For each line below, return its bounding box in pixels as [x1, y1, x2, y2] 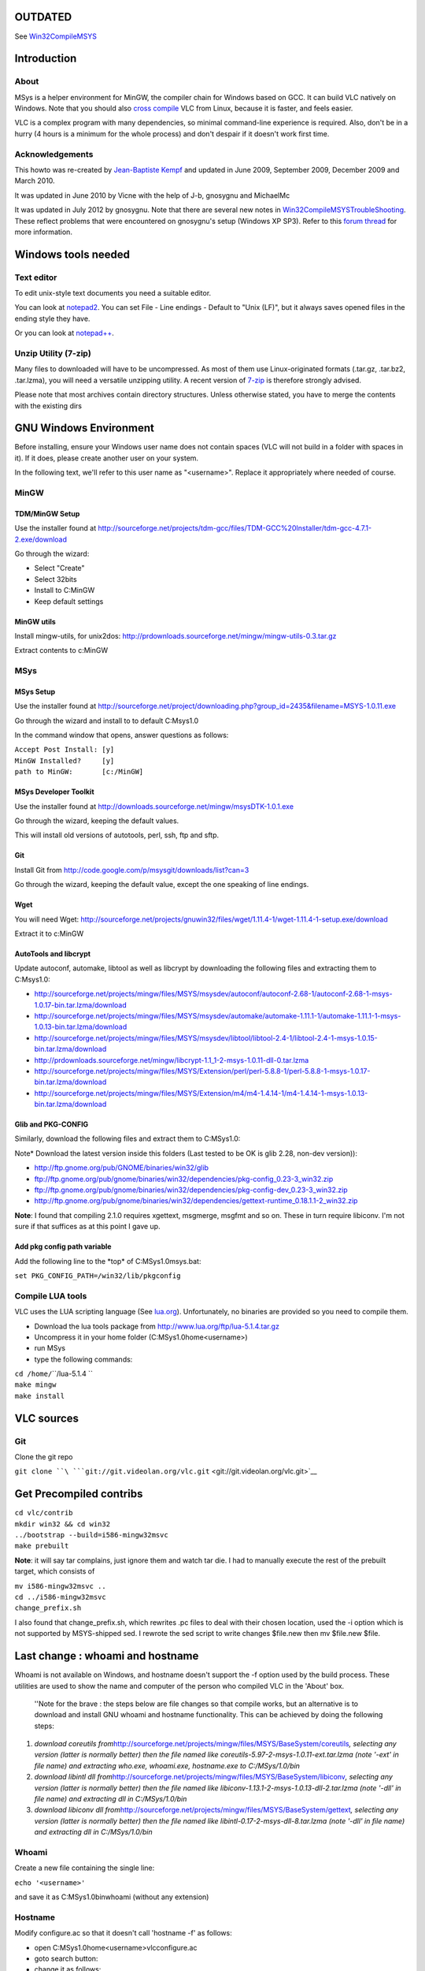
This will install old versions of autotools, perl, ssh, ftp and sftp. [14, 830, 220, 840]
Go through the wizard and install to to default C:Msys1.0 [14, 716, 199, 725]
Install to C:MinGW [34, 586, 95, 595]
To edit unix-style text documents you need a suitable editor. [14, 289, 212, 298]
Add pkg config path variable [14, 1242, 112, 1251]
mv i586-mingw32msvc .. [14, 1582, 106, 1590]
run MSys [34, 1343, 66, 1353]
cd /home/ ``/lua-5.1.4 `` [14, 1369, 94, 1379]
